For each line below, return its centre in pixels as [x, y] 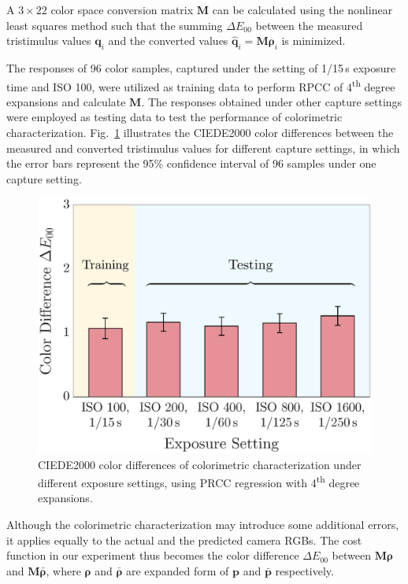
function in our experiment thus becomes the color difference [153, 555]
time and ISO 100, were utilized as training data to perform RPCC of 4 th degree [201, 85]
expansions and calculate [66, 101]
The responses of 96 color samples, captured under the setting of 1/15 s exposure [201, 67]
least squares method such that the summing [115, 25]
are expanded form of [177, 570]
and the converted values [168, 41]
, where [63, 570]
